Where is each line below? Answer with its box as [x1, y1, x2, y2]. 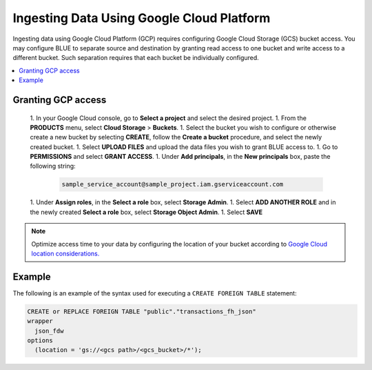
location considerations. [31, 249, 100, 257]
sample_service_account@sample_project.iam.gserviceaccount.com [61, 180, 284, 188]
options [27, 337, 53, 344]
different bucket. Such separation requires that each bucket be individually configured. [12, 54, 260, 62]
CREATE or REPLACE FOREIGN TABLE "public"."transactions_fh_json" [27, 307, 256, 315]
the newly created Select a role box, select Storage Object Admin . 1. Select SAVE [30, 208, 263, 216]
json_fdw [34, 327, 64, 335]
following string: [30, 162, 76, 171]
